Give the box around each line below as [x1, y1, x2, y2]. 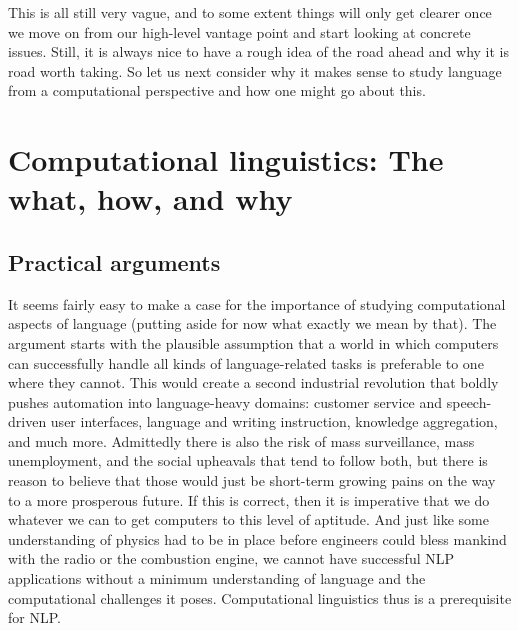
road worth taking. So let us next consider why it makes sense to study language [8, 60, 502, 81]
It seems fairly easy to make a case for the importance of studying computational [8, 293, 506, 314]
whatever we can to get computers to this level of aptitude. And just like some [8, 509, 489, 530]
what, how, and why [8, 178, 293, 219]
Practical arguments [8, 246, 221, 277]
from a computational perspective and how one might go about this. [8, 80, 426, 101]
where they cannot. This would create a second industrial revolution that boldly [8, 372, 499, 393]
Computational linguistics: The [8, 139, 444, 180]
